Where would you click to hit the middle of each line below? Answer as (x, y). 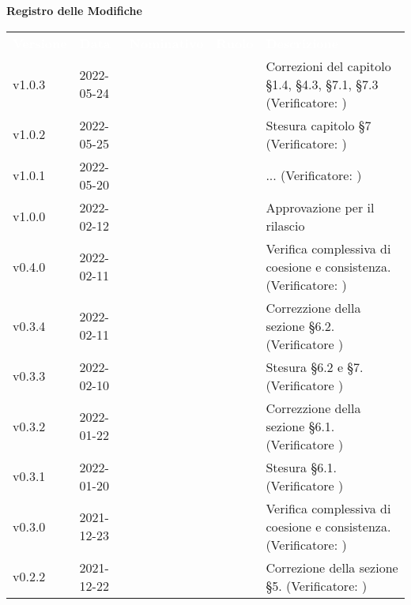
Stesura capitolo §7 (319, 125)
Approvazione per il (320, 207)
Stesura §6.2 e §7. (315, 366)
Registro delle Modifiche (74, 10)
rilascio (285, 225)
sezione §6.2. (300, 325)
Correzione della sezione (332, 567)
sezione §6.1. (300, 426)
